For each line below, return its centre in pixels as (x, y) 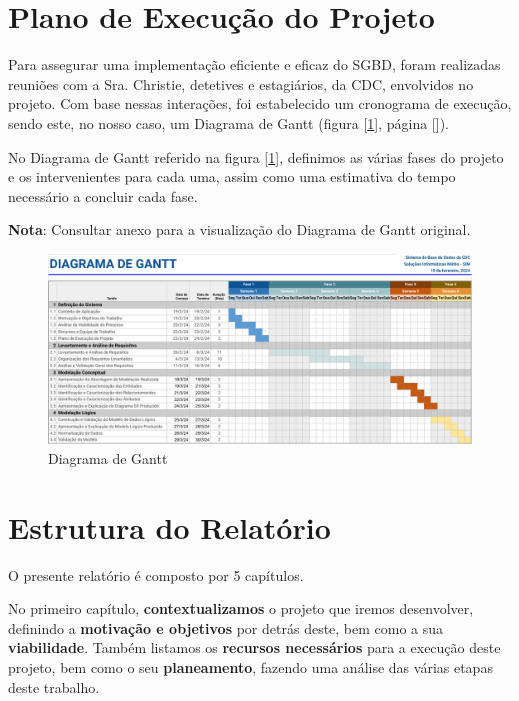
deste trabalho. (54, 686)
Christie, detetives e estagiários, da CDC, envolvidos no (303, 83)
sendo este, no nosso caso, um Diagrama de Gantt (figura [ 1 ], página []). (228, 122)
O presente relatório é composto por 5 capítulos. (156, 574)
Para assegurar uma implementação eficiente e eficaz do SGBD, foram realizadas (254, 64)
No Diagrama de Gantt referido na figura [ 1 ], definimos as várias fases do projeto (256, 156)
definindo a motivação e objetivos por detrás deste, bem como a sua (226, 627)
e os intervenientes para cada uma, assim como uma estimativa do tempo (232, 176)
